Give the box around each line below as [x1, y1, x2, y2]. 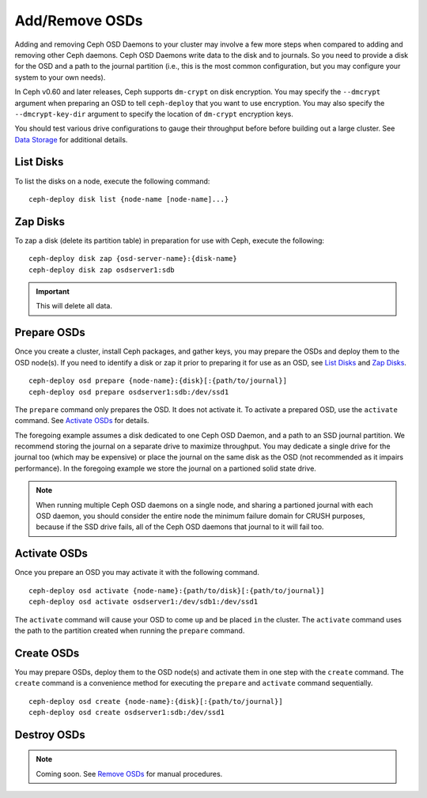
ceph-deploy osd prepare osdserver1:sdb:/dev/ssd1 [28, 388, 229, 396]
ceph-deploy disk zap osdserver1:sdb [28, 265, 176, 274]
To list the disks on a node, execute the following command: [14, 176, 210, 186]
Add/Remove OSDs [14, 12, 143, 29]
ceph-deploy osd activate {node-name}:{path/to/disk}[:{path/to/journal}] [28, 586, 325, 595]
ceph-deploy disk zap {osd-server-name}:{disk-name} [28, 254, 237, 263]
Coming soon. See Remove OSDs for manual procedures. [36, 769, 223, 778]
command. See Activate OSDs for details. [14, 416, 149, 425]
